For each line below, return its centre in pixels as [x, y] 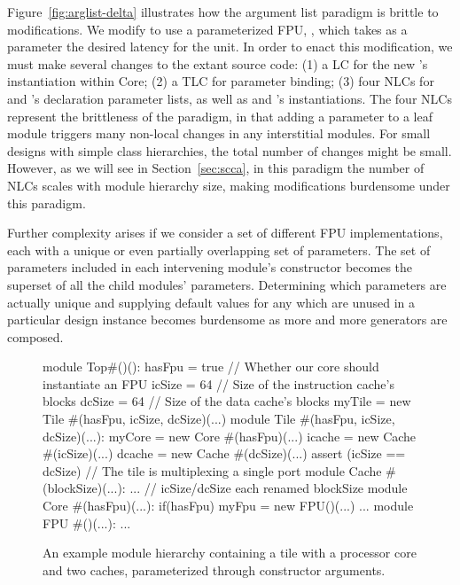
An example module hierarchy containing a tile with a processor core [230, 553]
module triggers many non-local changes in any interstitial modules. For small [219, 133]
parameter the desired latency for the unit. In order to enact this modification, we [230, 47]
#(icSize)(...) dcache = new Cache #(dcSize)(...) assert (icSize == [224, 453]
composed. [35, 336]
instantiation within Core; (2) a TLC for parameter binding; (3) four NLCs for [221, 81]
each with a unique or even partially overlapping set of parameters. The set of [219, 250]
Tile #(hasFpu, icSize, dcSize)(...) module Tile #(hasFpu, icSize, [219, 419]
